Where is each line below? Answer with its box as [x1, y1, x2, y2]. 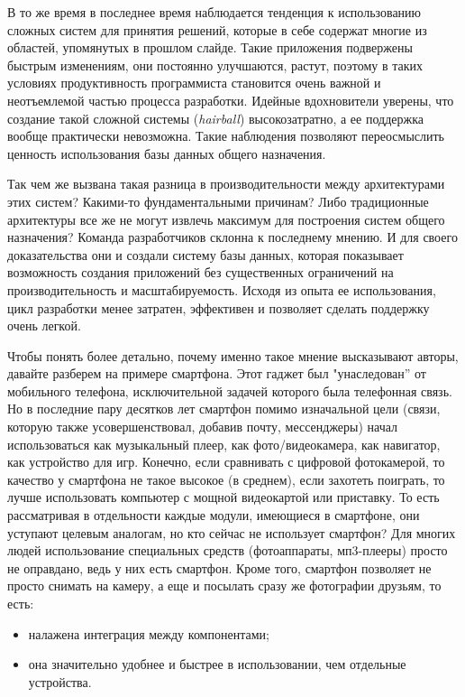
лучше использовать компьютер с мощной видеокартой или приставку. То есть [7, 488, 440, 506]
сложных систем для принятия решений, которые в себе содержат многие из [7, 20, 427, 39]
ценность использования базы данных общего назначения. [7, 144, 326, 163]
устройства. [28, 672, 92, 691]
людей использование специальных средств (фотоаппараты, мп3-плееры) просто [7, 541, 448, 560]
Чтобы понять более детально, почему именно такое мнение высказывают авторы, [7, 346, 459, 365]
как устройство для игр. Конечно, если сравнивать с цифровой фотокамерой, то [7, 452, 445, 471]
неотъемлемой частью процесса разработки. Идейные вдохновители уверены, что [7, 90, 454, 109]
